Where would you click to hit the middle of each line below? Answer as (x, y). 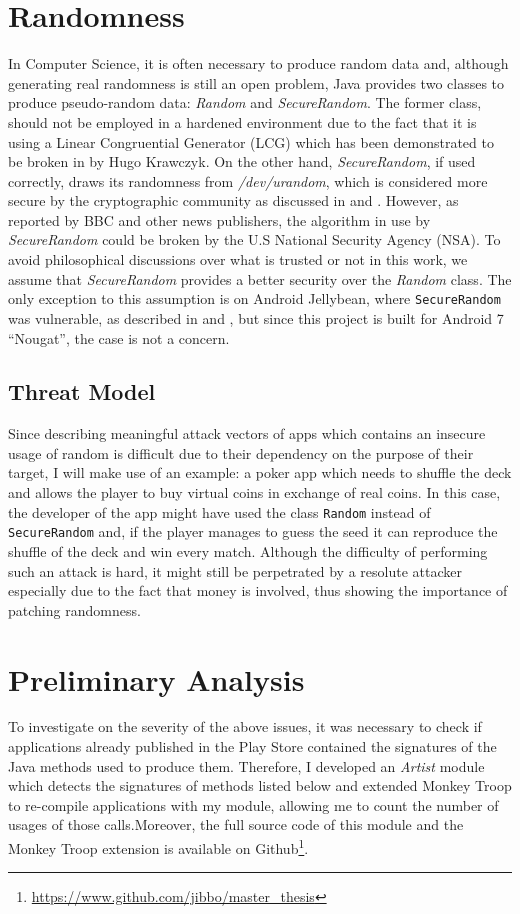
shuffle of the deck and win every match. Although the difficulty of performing (248, 550)
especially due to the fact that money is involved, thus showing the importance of (258, 590)
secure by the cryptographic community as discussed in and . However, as (233, 200)
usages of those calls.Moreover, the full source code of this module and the (236, 824)
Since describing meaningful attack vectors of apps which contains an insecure (247, 433)
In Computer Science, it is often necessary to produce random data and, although (258, 63)
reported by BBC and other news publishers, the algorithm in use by (219, 219)
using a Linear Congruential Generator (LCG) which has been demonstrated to (251, 141)
